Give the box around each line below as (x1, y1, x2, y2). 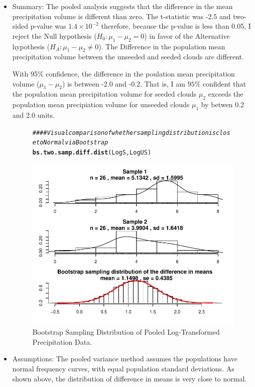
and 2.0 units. (12, 109, 55, 120)
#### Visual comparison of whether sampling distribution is (32, 129, 216, 136)
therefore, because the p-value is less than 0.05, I (101, 21, 251, 31)
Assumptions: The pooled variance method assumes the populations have (12, 353, 237, 364)
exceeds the (208, 89, 243, 99)
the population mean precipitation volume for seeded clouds (12, 89, 197, 99)
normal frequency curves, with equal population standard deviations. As (12, 363, 234, 374)
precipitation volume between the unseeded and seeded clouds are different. (12, 51, 244, 62)
